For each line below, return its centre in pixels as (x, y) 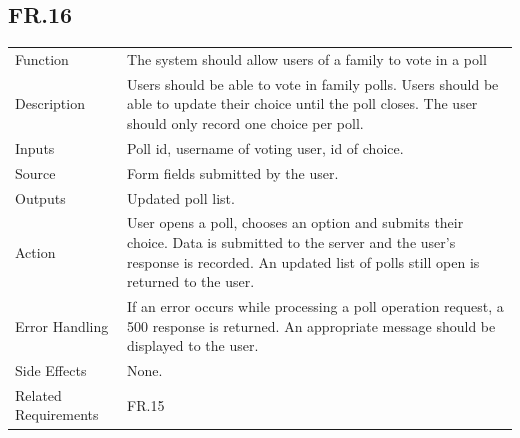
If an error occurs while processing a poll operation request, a (315, 305)
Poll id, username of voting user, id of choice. (265, 147)
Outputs (40, 197)
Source (35, 172)
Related (38, 394)
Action (35, 251)
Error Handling (62, 325)
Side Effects (51, 370)
